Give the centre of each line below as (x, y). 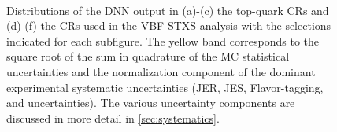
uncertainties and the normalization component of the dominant (161, 71)
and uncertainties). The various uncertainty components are (151, 103)
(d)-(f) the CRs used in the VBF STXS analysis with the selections (169, 26)
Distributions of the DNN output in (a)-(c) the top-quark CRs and (168, 10)
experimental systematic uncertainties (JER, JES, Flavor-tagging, (165, 87)
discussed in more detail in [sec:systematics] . (113, 117)
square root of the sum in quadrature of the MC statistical (148, 56)
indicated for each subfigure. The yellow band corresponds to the (163, 40)
